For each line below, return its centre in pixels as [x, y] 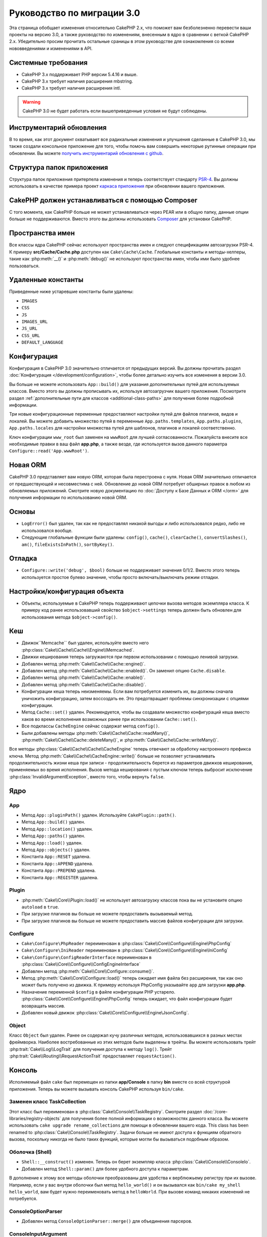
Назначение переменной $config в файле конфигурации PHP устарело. [98, 992]
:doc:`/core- [215, 1111]
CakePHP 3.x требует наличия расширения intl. [71, 88]
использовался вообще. [47, 530]
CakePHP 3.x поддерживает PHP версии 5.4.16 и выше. [80, 74]
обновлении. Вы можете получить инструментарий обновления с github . [86, 153]
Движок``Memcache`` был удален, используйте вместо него [85, 643]
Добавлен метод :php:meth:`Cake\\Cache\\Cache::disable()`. [84, 684]
